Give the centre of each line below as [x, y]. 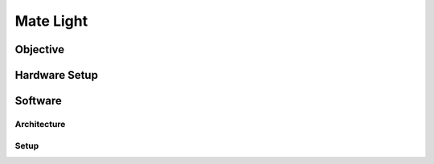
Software [38, 101]
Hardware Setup [56, 75]
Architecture [40, 124]
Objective [40, 49]
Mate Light [51, 21]
